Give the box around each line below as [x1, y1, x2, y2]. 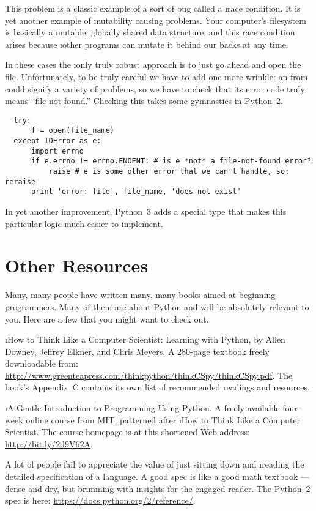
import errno [31, 146, 84, 155]
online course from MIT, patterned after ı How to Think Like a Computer [26, 413, 301, 426]
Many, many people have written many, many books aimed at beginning [5, 288, 276, 301]
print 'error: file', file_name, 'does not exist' [31, 187, 241, 196]
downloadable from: [5, 357, 78, 370]
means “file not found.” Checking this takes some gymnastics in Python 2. [5, 94, 283, 107]
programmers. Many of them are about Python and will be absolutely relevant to [5, 300, 309, 313]
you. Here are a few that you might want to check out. [5, 312, 209, 325]
